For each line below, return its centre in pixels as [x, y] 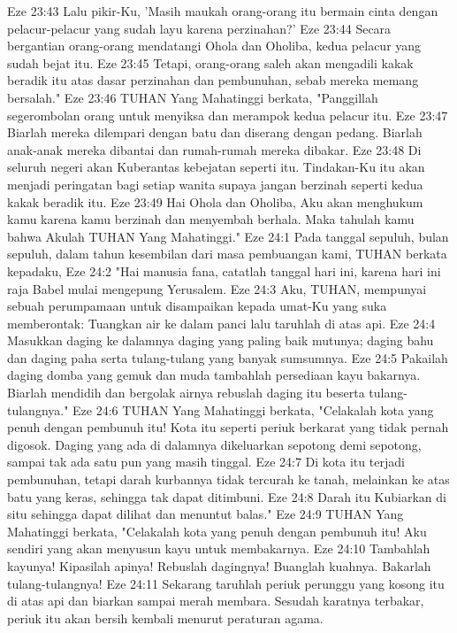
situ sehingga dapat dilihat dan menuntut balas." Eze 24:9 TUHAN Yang [206, 514]
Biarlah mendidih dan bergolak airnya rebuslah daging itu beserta [186, 393]
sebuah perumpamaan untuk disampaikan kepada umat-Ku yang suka [197, 306]
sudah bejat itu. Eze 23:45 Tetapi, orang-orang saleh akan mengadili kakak [210, 62]
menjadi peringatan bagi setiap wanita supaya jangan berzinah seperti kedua [215, 184]
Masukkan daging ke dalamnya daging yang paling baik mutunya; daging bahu [221, 340]
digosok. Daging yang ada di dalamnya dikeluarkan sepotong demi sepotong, [214, 444]
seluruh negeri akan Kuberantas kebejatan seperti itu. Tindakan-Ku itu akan [216, 167]
